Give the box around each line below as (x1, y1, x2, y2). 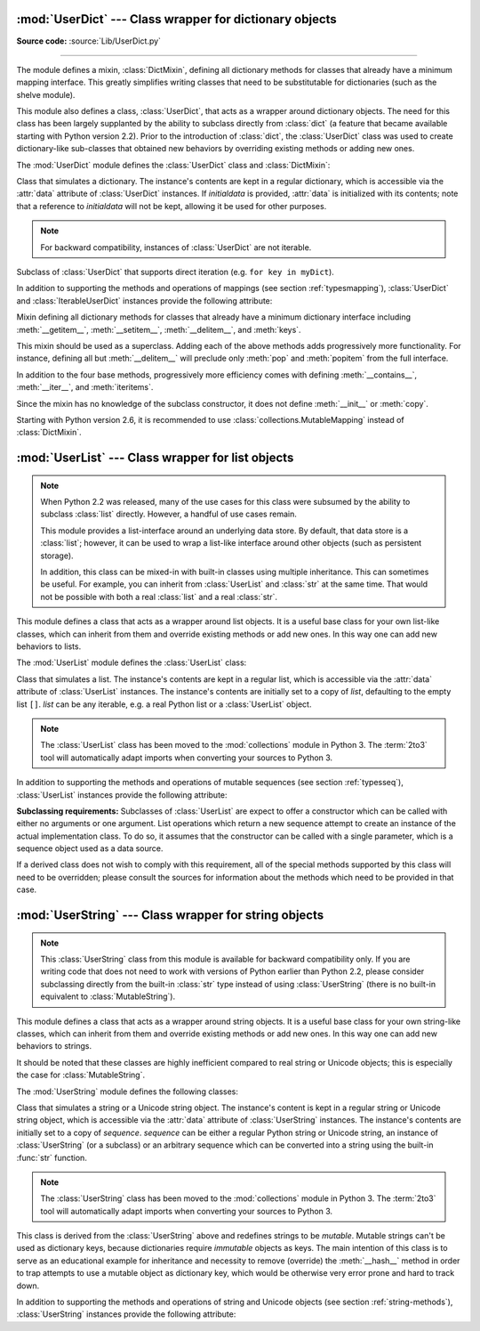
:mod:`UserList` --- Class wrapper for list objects (16, 450, 294, 466)
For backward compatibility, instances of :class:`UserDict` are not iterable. (40, 241, 312, 253)
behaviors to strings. (16, 1041, 92, 1051)
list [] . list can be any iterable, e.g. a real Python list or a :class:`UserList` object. (16, 699, 312, 710)
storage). (40, 550, 75, 561)
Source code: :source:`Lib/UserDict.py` (16, 36, 162, 46)
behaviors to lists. (16, 641, 82, 652)
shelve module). (16, 89, 76, 100)
